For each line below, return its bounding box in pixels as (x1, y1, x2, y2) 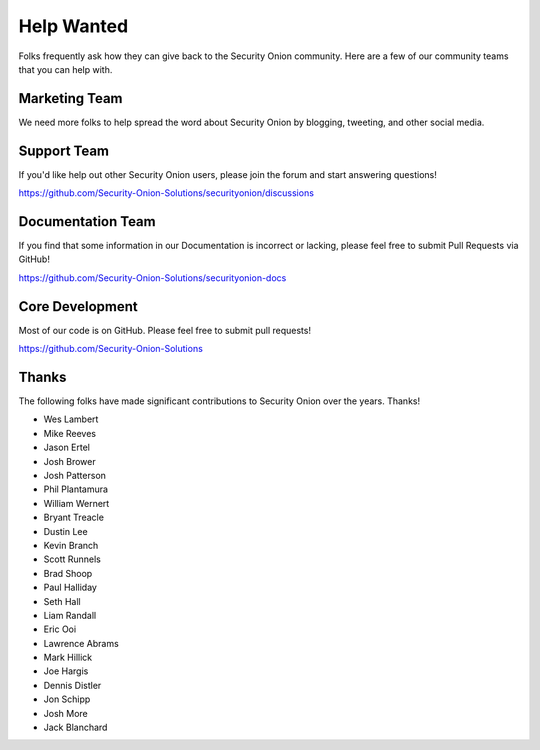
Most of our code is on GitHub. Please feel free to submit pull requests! (18, 324, 312, 336)
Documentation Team (18, 213, 156, 230)
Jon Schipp (43, 693, 91, 705)
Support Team (18, 142, 110, 159)
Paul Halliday (43, 581, 97, 594)
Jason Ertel (43, 441, 90, 454)
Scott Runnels (43, 553, 102, 565)
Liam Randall (43, 609, 97, 621)
